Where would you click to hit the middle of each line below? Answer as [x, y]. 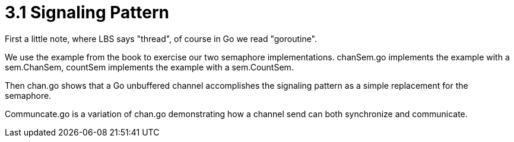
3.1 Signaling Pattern [87, 12]
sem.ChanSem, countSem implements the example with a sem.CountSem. [149, 67]
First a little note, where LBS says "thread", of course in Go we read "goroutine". [161, 38]
